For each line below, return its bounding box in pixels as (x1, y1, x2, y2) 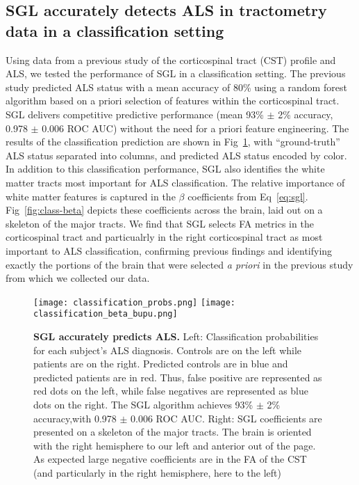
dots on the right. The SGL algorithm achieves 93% (33, 397, 253, 411)
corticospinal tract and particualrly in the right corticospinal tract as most (6, 230, 323, 244)
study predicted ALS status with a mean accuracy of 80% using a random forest (6, 79, 347, 94)
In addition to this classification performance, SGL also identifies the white (6, 161, 325, 176)
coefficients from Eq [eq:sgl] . (187, 189, 308, 203)
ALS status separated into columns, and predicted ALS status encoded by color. (6, 148, 347, 162)
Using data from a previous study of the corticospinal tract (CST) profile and (6, 52, 336, 67)
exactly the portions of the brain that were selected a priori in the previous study (6, 257, 353, 271)
